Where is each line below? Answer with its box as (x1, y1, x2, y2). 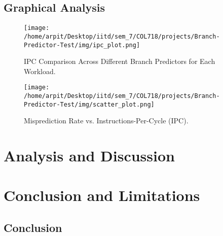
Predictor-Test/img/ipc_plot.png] (24, 41, 140, 49)
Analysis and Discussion (4, 145, 175, 166)
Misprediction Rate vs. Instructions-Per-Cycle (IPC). (24, 115, 189, 126)
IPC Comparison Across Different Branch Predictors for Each (24, 56, 215, 66)
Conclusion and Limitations (4, 185, 200, 206)
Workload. (24, 65, 56, 76)
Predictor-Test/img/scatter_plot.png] (24, 100, 155, 108)
